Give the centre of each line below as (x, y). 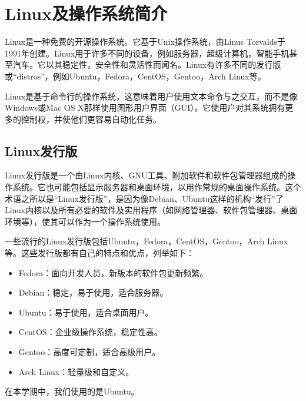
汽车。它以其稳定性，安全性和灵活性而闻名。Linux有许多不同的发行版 (147, 64)
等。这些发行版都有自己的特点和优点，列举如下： (99, 253)
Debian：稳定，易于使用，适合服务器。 (93, 292)
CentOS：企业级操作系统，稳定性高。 (90, 332)
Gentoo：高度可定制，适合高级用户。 (89, 352)
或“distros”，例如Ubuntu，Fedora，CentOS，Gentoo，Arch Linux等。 (135, 76)
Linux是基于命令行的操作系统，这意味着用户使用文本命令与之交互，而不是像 (151, 96)
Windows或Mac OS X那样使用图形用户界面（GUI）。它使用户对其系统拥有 (145, 107)
